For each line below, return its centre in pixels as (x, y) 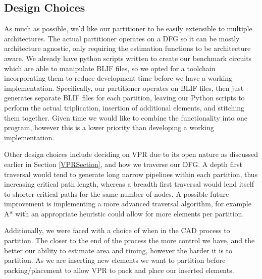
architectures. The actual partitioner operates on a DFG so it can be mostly (122, 38)
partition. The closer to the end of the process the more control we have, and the (129, 240)
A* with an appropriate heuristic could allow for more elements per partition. (124, 213)
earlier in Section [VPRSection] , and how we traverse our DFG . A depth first (123, 164)
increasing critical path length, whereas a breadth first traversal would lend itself (129, 184)
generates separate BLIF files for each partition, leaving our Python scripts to (124, 98)
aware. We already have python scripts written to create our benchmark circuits (128, 58)
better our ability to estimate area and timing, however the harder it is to (118, 250)
